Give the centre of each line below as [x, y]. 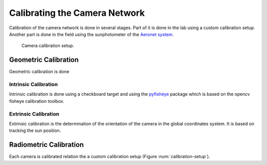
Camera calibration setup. [48, 46]
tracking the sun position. [35, 130]
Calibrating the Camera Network [77, 13]
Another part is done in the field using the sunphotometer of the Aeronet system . [91, 34]
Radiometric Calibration [46, 145]
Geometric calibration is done [39, 72]
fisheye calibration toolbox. [37, 101]
